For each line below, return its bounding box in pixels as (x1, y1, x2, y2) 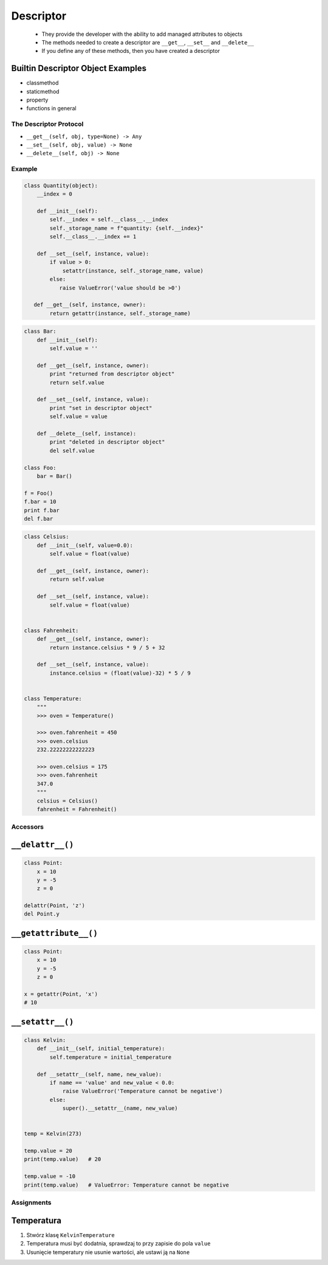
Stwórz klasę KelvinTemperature (26, 1231, 115, 1238)
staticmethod (26, 88, 60, 95)
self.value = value (49, 413, 108, 420)
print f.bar (24, 507, 60, 514)
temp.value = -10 (24, 1173, 76, 1180)
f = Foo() (24, 490, 53, 497)
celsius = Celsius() (36, 797, 98, 804)
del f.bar (24, 515, 53, 522)
